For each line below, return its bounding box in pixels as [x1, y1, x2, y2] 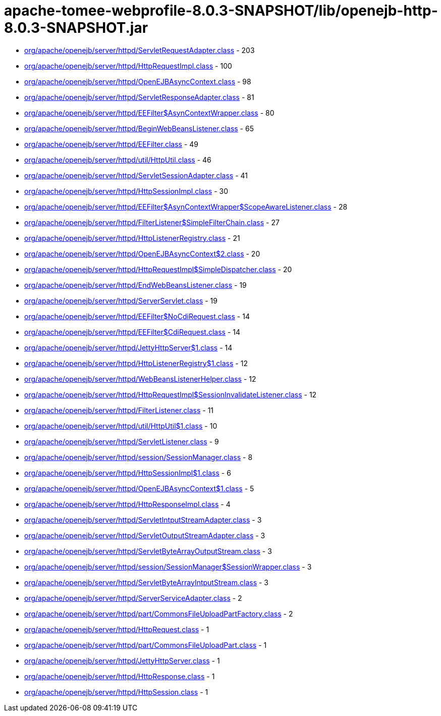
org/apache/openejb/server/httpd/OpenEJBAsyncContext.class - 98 [24, 77, 251, 86]
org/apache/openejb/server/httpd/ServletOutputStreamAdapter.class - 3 [24, 531, 265, 540]
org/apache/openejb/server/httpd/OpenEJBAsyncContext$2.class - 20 [24, 249, 260, 258]
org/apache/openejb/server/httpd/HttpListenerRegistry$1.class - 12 [24, 359, 248, 368]
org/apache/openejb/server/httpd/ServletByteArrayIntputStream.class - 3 [24, 578, 268, 587]
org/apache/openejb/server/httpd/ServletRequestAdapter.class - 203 [24, 45, 255, 55]
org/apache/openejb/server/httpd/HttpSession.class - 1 [24, 687, 208, 696]
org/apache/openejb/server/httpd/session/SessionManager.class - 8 [24, 452, 253, 462]
